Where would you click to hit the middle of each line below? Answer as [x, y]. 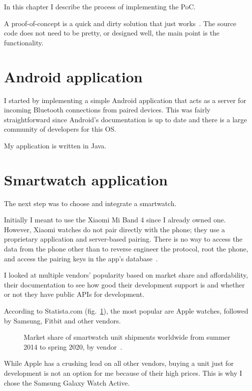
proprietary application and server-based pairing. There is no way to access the [123, 239]
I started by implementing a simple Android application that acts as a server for [125, 100]
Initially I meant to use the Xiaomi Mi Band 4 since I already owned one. [115, 220]
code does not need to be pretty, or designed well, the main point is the [112, 33]
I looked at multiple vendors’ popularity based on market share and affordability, [126, 275]
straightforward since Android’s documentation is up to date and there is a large [126, 119]
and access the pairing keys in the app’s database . [81, 258]
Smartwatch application [86, 179]
